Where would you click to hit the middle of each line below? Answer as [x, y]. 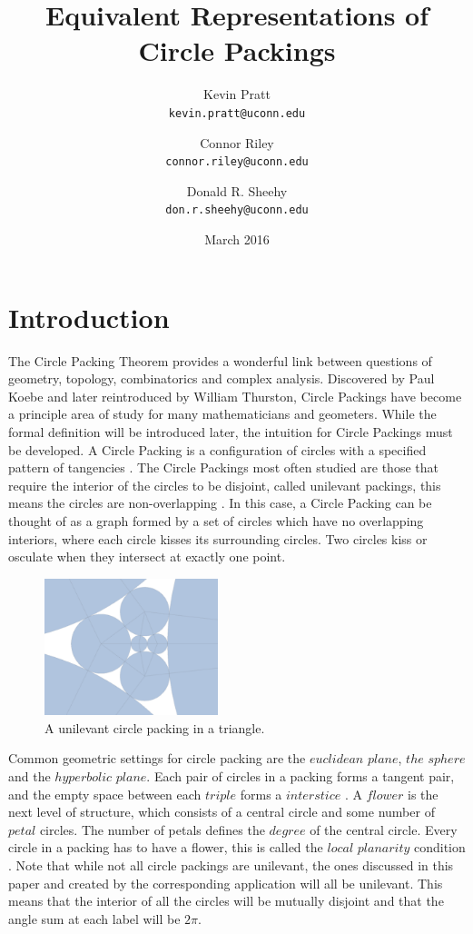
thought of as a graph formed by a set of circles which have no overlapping [216, 520]
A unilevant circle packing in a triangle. [155, 727]
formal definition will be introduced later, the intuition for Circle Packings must [231, 431]
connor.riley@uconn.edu [237, 162]
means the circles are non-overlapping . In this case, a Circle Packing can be [220, 503]
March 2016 [237, 239]
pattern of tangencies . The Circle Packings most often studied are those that [223, 467]
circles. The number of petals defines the [152, 829]
